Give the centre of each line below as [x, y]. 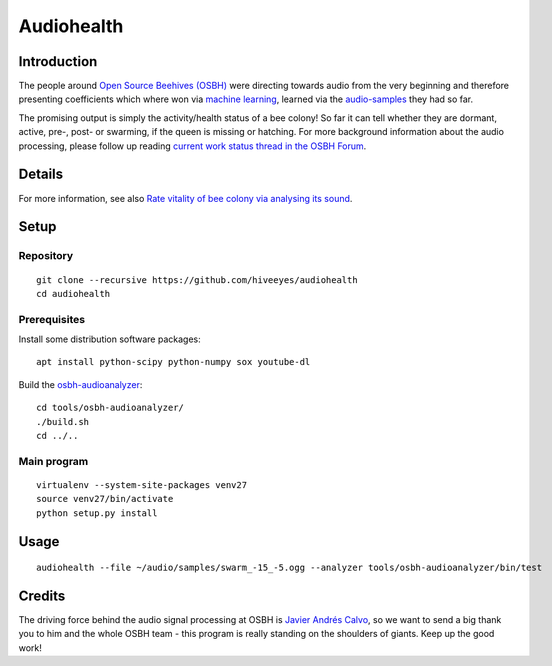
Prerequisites [51, 319]
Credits [42, 595]
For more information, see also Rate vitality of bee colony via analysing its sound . [185, 198]
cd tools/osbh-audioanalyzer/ [110, 408]
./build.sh [63, 421]
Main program [53, 461]
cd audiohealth [73, 293]
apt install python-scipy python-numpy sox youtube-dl [173, 362]
